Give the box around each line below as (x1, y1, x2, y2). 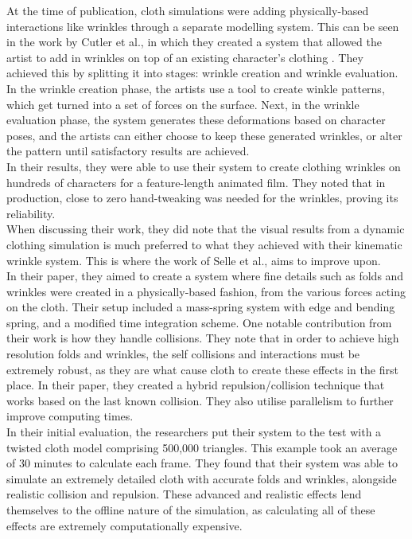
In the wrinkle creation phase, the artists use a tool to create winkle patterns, (6, 80, 385, 96)
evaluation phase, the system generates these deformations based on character (6, 111, 386, 128)
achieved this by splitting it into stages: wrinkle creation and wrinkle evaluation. (6, 64, 398, 81)
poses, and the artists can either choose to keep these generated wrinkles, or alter (6, 127, 402, 143)
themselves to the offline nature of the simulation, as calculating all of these (6, 502, 375, 518)
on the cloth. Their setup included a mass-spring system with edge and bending (6, 299, 395, 315)
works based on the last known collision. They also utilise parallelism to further (6, 392, 394, 408)
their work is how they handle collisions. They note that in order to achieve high (6, 330, 399, 346)
